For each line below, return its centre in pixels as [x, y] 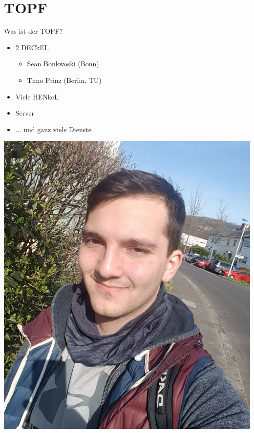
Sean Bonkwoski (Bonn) [63, 64]
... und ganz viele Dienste [53, 129]
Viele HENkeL [37, 96]
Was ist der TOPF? [33, 31]
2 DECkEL [32, 47]
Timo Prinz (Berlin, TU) [64, 80]
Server [25, 113]
